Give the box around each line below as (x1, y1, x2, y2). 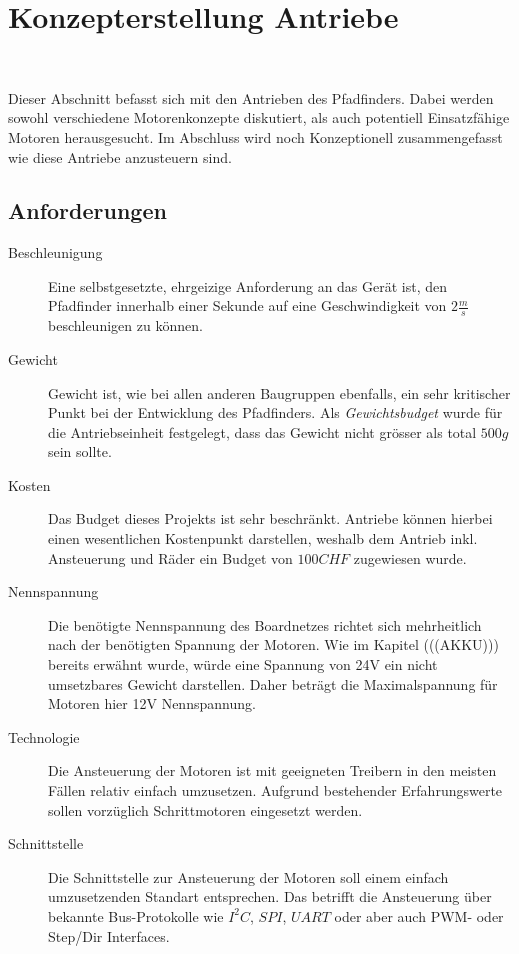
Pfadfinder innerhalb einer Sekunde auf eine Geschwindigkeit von (48, 295, 447, 316)
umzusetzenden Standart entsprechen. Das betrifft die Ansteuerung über (48, 886, 492, 907)
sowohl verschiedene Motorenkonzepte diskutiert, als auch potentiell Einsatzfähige (8, 107, 510, 128)
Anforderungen (8, 195, 167, 226)
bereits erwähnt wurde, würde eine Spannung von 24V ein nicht (48, 654, 438, 675)
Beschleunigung (8, 242, 103, 263)
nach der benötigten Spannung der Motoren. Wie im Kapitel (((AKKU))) (48, 634, 499, 655)
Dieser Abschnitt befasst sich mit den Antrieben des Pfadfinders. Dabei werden (8, 87, 494, 108)
